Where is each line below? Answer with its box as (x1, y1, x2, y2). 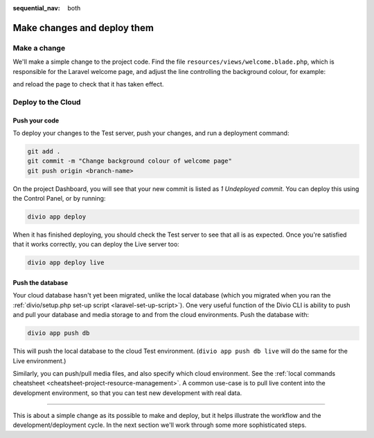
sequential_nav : (12, 4, 60, 12)
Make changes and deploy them (12, 21, 154, 34)
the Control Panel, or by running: (12, 194, 106, 203)
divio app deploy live (27, 259, 105, 266)
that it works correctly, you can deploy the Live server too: (12, 240, 179, 248)
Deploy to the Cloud (12, 97, 81, 107)
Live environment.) (12, 356, 66, 365)
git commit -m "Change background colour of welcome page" (27, 157, 232, 165)
